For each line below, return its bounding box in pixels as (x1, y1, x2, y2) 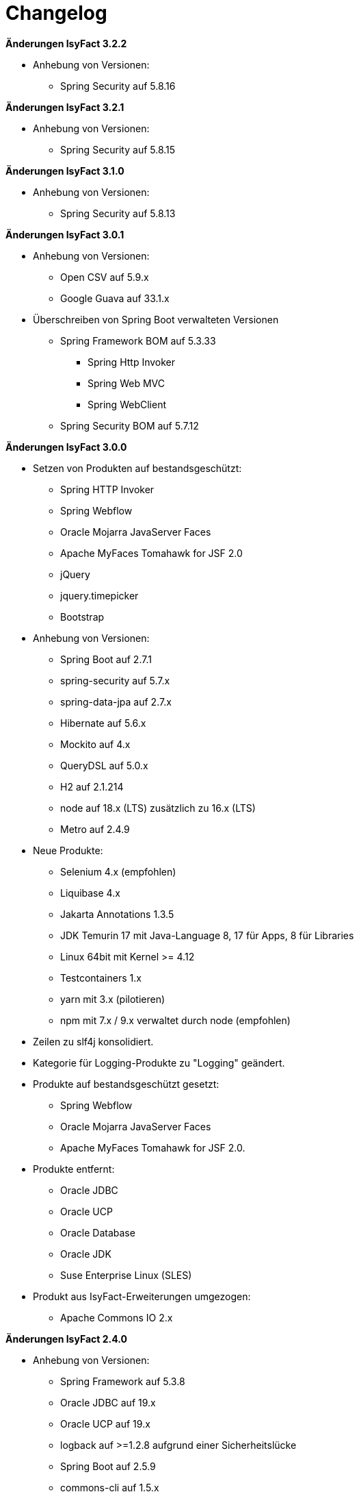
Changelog (5, 1, 107, 25)
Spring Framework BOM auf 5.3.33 (60, 334, 216, 347)
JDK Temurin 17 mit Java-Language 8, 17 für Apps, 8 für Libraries (60, 929, 354, 941)
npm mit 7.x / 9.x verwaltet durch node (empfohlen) (60, 1014, 291, 1026)
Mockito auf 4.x (60, 738, 131, 750)
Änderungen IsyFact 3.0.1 (5, 228, 124, 240)
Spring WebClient (88, 398, 166, 410)
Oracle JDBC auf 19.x (60, 1396, 156, 1408)
